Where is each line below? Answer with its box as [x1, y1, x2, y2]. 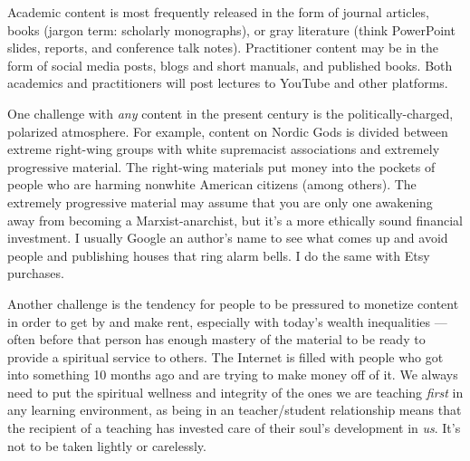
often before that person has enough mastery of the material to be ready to [7, 330, 426, 349]
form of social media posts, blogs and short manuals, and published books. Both [7, 55, 453, 74]
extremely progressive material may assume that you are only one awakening [7, 192, 433, 211]
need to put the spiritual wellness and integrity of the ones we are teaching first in [7, 382, 464, 401]
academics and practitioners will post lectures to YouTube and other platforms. [7, 73, 448, 92]
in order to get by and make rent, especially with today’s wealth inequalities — [7, 312, 447, 331]
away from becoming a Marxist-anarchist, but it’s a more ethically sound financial [7, 210, 463, 229]
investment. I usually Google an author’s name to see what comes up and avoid [7, 228, 448, 247]
